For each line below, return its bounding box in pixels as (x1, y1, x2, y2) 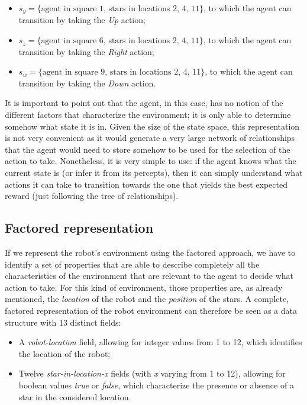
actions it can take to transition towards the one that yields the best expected (5, 178, 287, 190)
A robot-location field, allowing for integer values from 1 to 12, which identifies (18, 336, 302, 348)
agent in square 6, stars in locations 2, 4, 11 (41, 37, 199, 46)
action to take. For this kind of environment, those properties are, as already (5, 281, 283, 293)
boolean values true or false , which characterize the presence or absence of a (18, 378, 294, 391)
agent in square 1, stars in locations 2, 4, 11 (41, 5, 200, 13)
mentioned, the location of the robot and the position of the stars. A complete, (5, 292, 289, 305)
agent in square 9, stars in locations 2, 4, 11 (42, 68, 201, 77)
